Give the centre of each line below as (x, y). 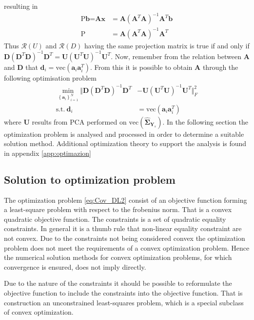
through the (220, 67)
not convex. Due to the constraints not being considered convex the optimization (125, 238)
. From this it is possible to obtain (141, 67)
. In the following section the (205, 121)
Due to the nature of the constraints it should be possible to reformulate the (118, 283)
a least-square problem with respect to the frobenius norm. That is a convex (118, 209)
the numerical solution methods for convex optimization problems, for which (118, 257)
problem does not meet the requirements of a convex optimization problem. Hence (127, 247)
